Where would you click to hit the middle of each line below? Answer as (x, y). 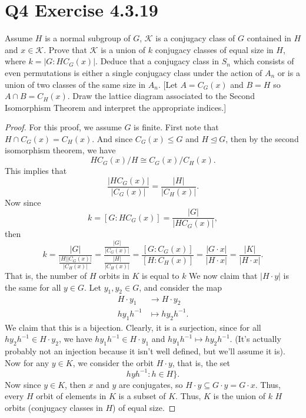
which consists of (264, 61)
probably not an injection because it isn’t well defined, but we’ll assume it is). (145, 351)
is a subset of (142, 396)
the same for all (33, 287)
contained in (269, 38)
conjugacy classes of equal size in (214, 49)
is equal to (161, 276)
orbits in (114, 276)
